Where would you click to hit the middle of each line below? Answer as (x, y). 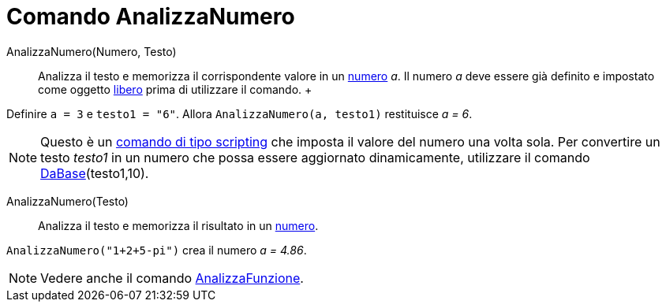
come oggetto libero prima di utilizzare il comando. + (175, 89)
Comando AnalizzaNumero (151, 17)
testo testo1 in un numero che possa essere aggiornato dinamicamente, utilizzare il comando (315, 157)
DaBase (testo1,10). (95, 173)
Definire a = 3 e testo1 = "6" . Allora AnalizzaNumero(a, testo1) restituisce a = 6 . (239, 113)
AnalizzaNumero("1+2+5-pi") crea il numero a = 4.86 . (157, 250)
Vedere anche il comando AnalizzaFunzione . (172, 278)
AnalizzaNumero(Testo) (67, 201)
